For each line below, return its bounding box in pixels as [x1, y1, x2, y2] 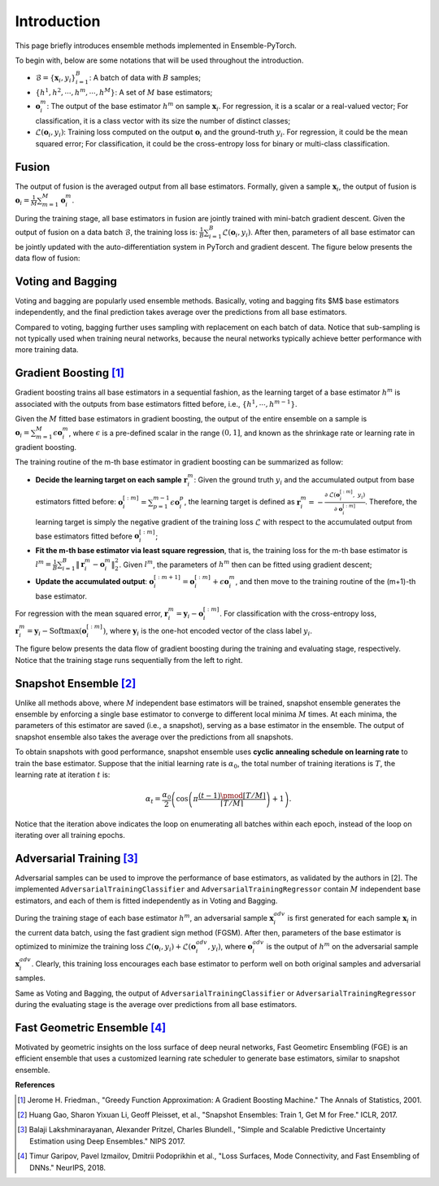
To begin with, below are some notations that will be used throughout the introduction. [15, 55, 304, 65]
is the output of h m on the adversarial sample [266, 940, 419, 951]
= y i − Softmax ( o [26, 626, 87, 638]
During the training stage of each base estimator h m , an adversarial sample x [15, 912, 274, 922]
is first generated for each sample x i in [287, 913, 418, 925]
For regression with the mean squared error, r [15, 608, 168, 618]
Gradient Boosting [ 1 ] [15, 366, 125, 380]
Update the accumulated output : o [35, 576, 154, 586]
